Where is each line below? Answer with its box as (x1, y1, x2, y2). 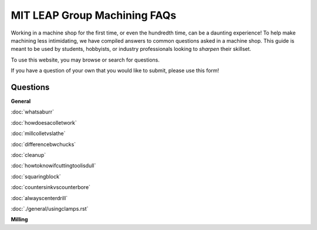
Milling (11, 216, 28, 223)
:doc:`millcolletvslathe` (11, 130, 66, 137)
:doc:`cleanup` (11, 151, 46, 158)
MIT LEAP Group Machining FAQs (11, 9, 177, 22)
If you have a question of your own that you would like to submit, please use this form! (11, 67, 220, 74)
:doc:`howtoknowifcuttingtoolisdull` (11, 162, 96, 169)
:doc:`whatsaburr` (11, 108, 54, 115)
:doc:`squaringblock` (11, 173, 61, 180)
